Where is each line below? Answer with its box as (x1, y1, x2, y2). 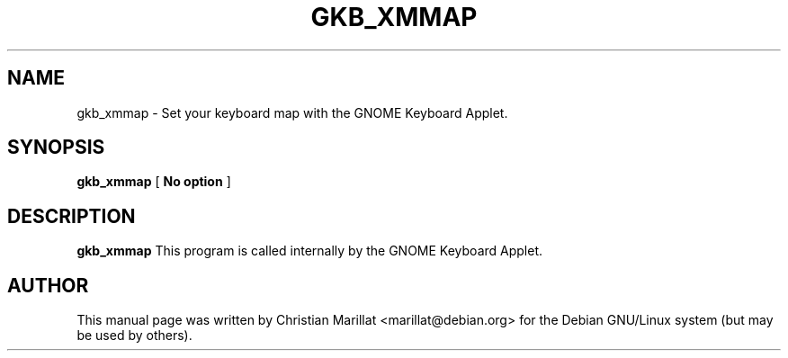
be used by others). (76, 327, 193, 344)
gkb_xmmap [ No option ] (76, 174, 231, 190)
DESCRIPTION (7, 204, 136, 228)
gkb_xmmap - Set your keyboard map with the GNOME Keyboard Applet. (76, 104, 508, 121)
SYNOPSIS (7, 136, 105, 159)
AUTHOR (7, 273, 89, 297)
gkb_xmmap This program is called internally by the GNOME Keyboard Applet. (76, 243, 543, 259)
